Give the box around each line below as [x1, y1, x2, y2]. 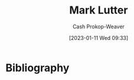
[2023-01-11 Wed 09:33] [68, 34, 129, 41]
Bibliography [5, 61, 70, 74]
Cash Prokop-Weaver [72, 23, 125, 30]
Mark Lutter [69, 4, 128, 17]
